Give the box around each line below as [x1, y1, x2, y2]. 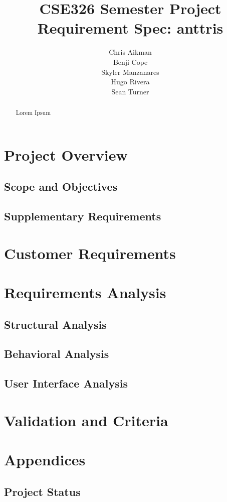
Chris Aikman [109, 47, 152, 57]
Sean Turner [111, 86, 149, 96]
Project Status [4, 483, 81, 499]
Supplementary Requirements [4, 208, 161, 224]
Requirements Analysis [4, 282, 166, 303]
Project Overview [4, 144, 128, 165]
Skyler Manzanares [101, 66, 159, 77]
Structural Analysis [4, 316, 107, 332]
